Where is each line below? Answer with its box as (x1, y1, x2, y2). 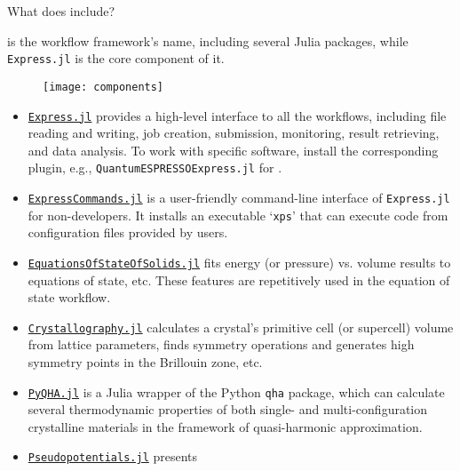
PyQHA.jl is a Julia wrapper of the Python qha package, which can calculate (28, 382, 445, 401)
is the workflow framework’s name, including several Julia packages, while (7, 31, 408, 50)
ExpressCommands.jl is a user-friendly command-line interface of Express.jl (28, 188, 450, 206)
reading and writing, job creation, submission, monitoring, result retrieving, (28, 124, 440, 142)
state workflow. (28, 288, 111, 307)
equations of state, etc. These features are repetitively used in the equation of (28, 270, 450, 289)
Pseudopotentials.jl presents (28, 447, 198, 466)
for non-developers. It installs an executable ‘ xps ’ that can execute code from (28, 205, 448, 224)
